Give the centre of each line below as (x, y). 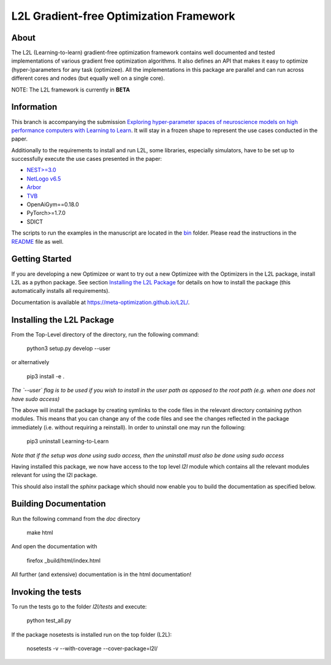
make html (40, 532)
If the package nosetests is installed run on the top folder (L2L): (92, 634)
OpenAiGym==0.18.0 (53, 204)
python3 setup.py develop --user (69, 348)
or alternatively (30, 362)
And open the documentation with (54, 546)
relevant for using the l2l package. (55, 475)
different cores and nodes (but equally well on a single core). (88, 78)
